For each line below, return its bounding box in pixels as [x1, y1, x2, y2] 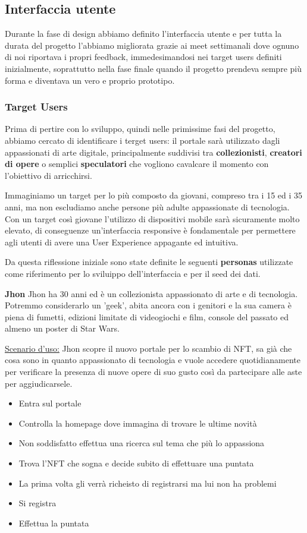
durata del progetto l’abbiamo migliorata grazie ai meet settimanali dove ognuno [5, 39, 299, 51]
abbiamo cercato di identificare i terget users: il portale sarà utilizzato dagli [5, 134, 280, 146]
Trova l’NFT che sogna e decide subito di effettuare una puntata [18, 457, 254, 469]
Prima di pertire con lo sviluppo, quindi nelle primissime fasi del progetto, [5, 122, 275, 135]
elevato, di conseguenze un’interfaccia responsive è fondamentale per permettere [5, 224, 296, 236]
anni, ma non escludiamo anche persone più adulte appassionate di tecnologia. [5, 200, 290, 213]
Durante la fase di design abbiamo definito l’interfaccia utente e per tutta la [5, 27, 282, 40]
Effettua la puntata [18, 516, 89, 529]
